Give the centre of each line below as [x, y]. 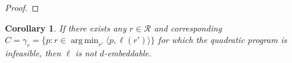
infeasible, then [33, 52]
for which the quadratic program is [222, 40]
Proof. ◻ [22, 7]
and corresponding [188, 28]
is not [86, 52]
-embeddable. [128, 52]
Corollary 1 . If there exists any [66, 28]
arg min [85, 41]
